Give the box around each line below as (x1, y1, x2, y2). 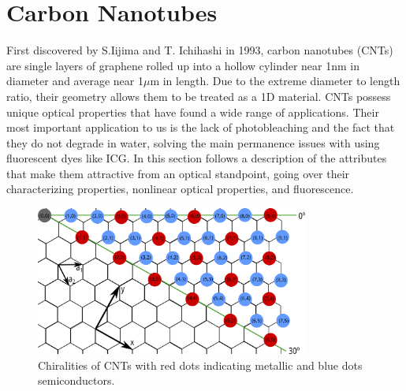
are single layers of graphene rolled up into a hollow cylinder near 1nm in (6, 57, 360, 73)
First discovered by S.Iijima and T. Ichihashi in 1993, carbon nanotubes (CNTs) (6, 42, 393, 58)
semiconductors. (38, 372, 115, 389)
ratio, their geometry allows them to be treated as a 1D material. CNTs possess (6, 88, 391, 104)
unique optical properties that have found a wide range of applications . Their (6, 103, 379, 120)
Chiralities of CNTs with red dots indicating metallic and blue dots (38, 356, 363, 373)
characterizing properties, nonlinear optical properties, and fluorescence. (6, 181, 354, 197)
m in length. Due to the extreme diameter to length (150, 73, 400, 89)
